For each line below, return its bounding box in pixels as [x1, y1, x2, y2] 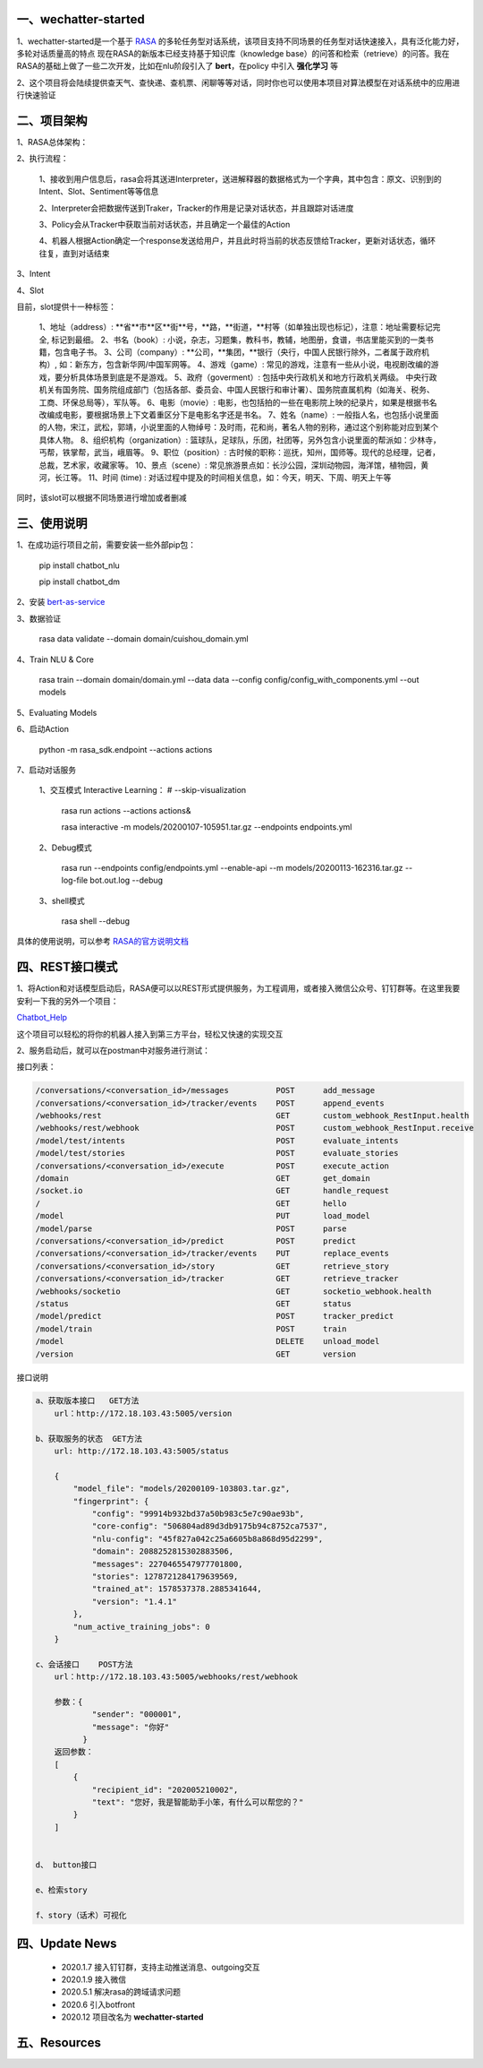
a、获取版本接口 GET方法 [35, 1396, 140, 1406]
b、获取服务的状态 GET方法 [35, 1434, 143, 1443]
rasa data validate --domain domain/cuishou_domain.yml [38, 633, 250, 644]
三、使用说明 [16, 516, 88, 531]
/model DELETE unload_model [35, 1336, 380, 1347]
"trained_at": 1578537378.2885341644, [91, 1584, 263, 1594]
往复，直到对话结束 [38, 247, 110, 259]
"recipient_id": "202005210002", [91, 1784, 239, 1795]
